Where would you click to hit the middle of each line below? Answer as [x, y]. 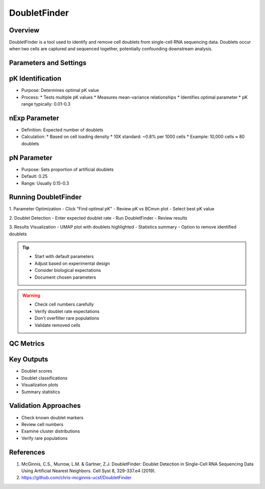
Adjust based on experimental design [72, 263]
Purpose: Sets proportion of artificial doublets [67, 169]
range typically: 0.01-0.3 [46, 104]
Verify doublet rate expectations [67, 311]
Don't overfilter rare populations [67, 318]
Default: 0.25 [34, 176]
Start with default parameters [64, 257]
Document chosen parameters [65, 277]
